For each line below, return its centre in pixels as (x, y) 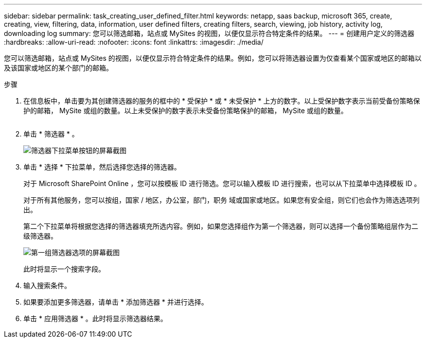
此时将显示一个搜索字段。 (64, 269)
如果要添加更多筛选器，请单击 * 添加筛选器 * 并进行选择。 (116, 302)
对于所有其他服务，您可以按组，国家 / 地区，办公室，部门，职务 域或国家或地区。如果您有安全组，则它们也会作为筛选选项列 (222, 200)
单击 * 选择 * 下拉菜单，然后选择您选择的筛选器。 (102, 167)
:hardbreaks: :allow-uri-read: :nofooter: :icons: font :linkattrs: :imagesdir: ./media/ (134, 42)
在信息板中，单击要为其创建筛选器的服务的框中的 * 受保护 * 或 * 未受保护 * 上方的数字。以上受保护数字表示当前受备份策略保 (222, 101)
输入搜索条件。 (47, 285)
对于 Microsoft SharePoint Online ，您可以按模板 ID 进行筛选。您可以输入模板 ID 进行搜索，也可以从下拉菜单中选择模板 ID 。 (222, 183)
